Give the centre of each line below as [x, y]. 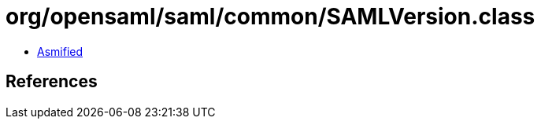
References [52, 82]
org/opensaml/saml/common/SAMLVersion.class [270, 17]
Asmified [60, 51]
